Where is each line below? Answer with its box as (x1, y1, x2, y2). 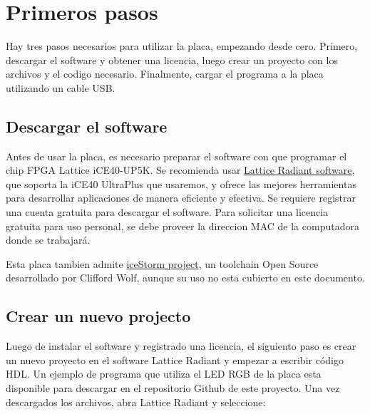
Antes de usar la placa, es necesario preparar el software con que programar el (6, 148, 347, 163)
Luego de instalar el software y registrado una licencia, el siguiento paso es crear (6, 338, 356, 353)
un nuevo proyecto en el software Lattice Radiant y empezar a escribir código (6, 352, 344, 367)
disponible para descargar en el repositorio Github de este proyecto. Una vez (6, 381, 340, 395)
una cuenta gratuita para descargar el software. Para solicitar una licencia (6, 205, 329, 219)
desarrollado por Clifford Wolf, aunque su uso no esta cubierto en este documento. (6, 270, 365, 285)
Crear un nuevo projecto (6, 305, 191, 327)
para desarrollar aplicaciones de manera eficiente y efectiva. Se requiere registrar (6, 190, 356, 205)
